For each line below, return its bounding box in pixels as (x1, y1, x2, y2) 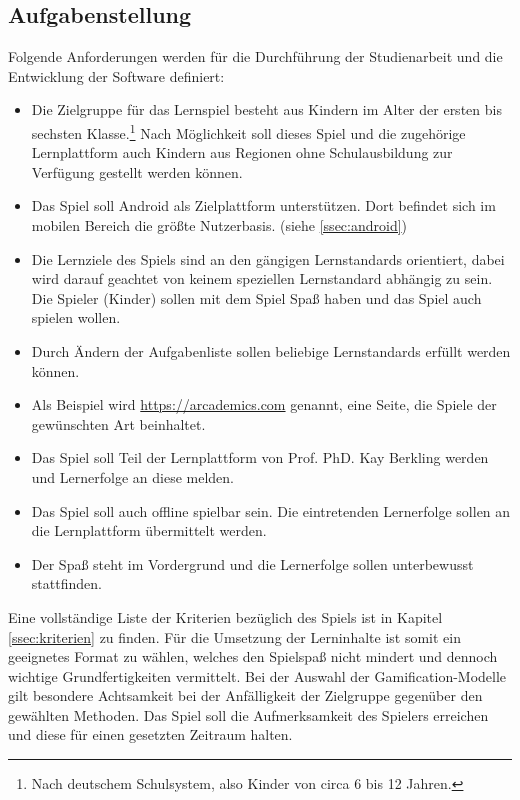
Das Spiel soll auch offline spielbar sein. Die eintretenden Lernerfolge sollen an (31, 500, 511, 521)
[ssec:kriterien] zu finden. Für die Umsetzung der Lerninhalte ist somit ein (8, 626, 461, 647)
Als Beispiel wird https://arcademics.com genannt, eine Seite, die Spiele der (31, 394, 497, 415)
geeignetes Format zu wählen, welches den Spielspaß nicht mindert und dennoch (8, 646, 498, 667)
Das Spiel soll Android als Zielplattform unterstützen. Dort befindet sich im (31, 195, 496, 216)
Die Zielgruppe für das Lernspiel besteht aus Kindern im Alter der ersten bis (31, 99, 502, 120)
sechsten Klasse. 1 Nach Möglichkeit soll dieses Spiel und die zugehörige (31, 119, 466, 143)
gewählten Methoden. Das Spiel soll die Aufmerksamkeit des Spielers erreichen (8, 704, 489, 725)
